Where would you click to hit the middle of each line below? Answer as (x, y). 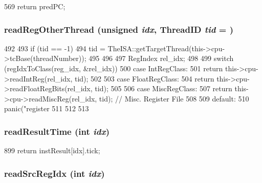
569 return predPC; (35, 6)
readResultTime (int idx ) (57, 131)
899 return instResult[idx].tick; (52, 150)
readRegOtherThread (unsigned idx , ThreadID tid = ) (119, 29)
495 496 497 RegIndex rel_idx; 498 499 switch (161, 58)
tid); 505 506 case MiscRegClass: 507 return (163, 88)
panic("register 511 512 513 (47, 108)
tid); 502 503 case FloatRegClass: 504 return (144, 78)
